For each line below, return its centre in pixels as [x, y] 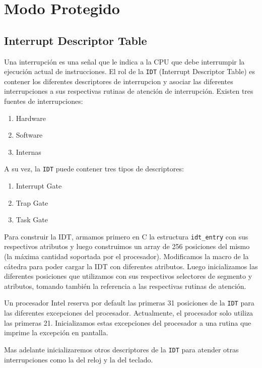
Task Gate [32, 220]
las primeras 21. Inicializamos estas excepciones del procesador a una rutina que [128, 322]
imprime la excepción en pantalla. [56, 332]
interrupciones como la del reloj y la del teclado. [79, 359]
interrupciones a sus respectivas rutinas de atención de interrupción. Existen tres [129, 91]
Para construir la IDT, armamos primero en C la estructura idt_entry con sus [126, 236]
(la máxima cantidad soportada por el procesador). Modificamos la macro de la [126, 256]
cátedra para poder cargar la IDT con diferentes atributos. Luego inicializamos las [131, 266]
